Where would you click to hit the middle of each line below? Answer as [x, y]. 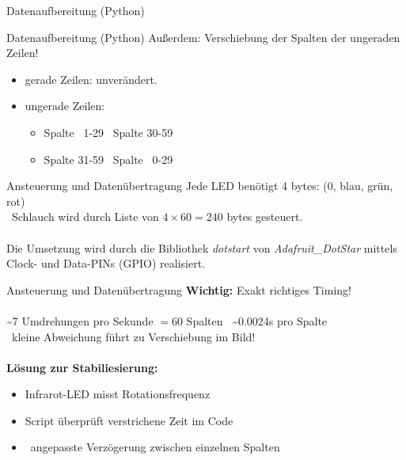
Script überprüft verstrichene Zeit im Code [129, 420]
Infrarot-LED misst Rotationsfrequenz [118, 394]
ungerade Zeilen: [65, 106]
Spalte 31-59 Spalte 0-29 [108, 159]
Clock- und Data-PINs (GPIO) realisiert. [106, 263]
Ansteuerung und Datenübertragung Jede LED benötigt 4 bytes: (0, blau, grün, [200, 186]
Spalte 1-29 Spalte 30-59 [108, 132]
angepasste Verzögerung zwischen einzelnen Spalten [155, 447]
